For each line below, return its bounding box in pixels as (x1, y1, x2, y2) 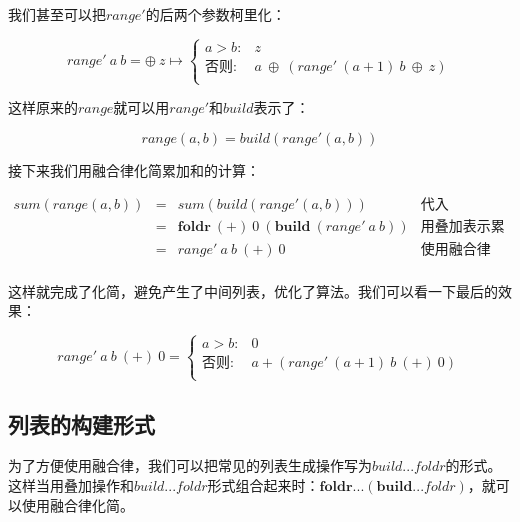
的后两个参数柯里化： (145, 4, 286, 24)
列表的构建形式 (8, 408, 155, 439)
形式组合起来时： (207, 475, 320, 496)
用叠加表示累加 (420, 220, 505, 235)
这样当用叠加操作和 (8, 475, 134, 496)
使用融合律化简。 (21, 494, 134, 515)
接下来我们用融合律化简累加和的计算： (8, 159, 260, 180)
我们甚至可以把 (8, 4, 106, 24)
